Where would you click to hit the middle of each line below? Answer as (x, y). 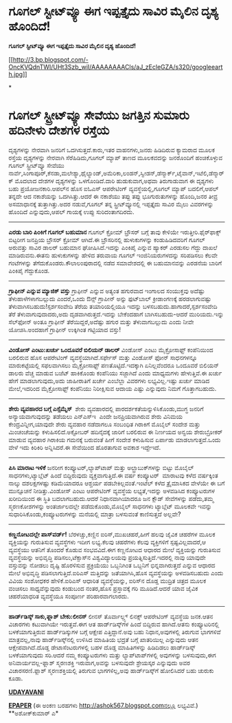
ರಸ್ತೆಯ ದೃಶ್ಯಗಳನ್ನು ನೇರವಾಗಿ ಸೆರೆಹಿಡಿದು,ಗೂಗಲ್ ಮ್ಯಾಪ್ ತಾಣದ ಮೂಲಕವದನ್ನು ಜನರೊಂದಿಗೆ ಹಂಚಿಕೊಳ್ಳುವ (116, 158)
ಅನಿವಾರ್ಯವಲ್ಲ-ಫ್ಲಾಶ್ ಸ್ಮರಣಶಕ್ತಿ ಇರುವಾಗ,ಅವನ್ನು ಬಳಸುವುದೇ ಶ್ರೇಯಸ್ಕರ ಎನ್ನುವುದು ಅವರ (99, 662)
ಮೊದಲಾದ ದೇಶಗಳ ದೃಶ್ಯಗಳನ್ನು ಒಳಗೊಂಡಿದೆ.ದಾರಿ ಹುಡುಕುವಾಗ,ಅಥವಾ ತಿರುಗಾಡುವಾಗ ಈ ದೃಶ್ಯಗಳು (114, 181)
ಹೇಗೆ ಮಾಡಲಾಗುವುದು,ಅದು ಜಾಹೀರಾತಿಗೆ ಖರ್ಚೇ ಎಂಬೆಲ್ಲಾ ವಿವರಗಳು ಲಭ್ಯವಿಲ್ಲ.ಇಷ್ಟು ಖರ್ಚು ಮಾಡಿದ (109, 380)
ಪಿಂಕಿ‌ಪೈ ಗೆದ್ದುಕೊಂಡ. (29, 270)
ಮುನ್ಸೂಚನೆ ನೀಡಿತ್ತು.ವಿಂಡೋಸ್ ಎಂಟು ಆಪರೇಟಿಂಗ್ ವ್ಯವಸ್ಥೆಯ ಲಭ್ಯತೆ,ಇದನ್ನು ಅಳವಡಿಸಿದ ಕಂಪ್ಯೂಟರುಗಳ (112, 490)
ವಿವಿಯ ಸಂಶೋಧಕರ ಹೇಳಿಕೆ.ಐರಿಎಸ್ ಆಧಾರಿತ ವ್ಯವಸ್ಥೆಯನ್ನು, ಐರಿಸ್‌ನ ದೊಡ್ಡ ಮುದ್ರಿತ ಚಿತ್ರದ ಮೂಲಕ (107, 581)
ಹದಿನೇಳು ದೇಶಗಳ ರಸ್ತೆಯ (59, 130)
